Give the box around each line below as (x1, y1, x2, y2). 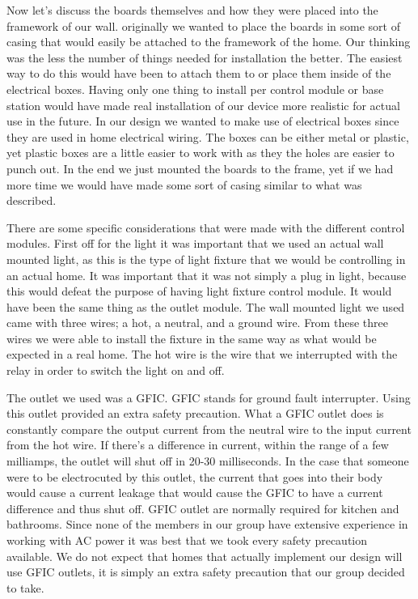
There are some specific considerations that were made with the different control (6, 219, 405, 236)
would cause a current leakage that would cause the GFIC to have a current (6, 484, 383, 501)
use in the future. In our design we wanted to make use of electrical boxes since (6, 113, 399, 130)
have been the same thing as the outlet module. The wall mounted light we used (6, 298, 405, 315)
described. (6, 192, 57, 209)
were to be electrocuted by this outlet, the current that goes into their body (6, 468, 383, 485)
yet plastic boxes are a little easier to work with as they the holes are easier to (6, 144, 395, 161)
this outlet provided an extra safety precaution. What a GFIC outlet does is (6, 405, 384, 422)
